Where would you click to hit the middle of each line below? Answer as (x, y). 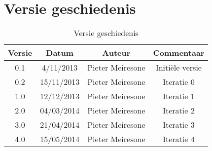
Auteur (116, 53)
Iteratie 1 (179, 96)
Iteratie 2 (179, 111)
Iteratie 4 (179, 139)
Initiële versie (178, 68)
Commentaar (179, 53)
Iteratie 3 (179, 125)
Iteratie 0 (179, 82)
